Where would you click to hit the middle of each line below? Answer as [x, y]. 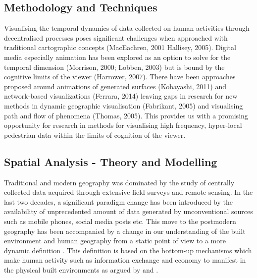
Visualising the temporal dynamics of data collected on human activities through [127, 28]
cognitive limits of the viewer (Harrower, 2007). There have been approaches [120, 77]
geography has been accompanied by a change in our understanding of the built [125, 231]
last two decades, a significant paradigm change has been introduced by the [118, 201]
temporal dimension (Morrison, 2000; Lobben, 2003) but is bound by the [114, 67]
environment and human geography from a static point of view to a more [115, 241]
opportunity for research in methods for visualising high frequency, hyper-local [123, 125]
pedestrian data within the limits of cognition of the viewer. [95, 135]
